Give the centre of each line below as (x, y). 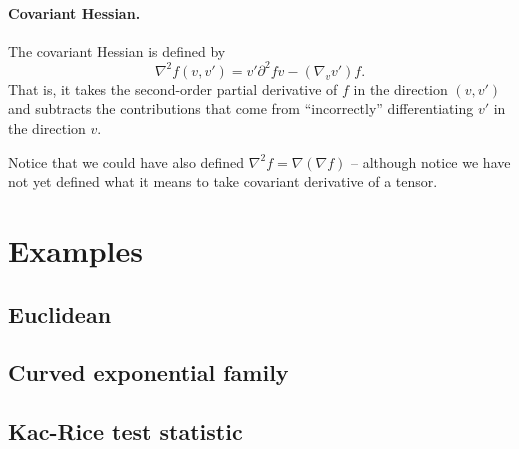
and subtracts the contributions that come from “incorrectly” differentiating (241, 108)
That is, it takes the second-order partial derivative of (173, 88)
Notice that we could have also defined (126, 161)
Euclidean (60, 313)
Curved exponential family (148, 372)
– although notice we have (431, 161)
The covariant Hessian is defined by (117, 50)
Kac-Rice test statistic (125, 431)
